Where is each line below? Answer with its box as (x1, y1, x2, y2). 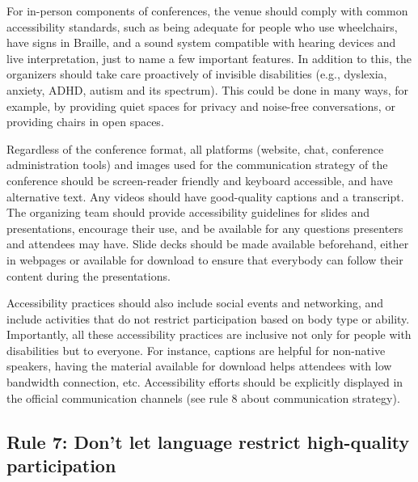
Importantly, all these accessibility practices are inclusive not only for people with (6, 326, 412, 343)
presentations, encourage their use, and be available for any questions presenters (6, 219, 403, 236)
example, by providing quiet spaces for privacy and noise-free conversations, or (6, 97, 395, 114)
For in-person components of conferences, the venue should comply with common (6, 2, 408, 19)
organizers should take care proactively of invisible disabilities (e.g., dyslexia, (6, 66, 387, 82)
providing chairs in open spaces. (6, 113, 164, 130)
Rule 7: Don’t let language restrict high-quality (6, 429, 410, 454)
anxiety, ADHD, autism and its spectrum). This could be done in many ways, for (6, 81, 409, 98)
